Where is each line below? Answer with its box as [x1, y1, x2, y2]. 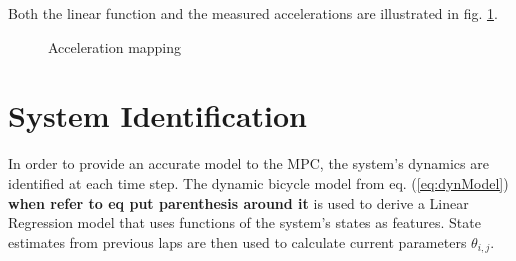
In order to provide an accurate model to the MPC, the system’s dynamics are [8, 153, 489, 174]
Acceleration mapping [48, 36, 182, 57]
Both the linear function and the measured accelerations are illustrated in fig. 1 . [8, 3, 498, 23]
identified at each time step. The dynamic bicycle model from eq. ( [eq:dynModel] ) [8, 172, 509, 193]
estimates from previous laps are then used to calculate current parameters [8, 231, 467, 252]
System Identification [8, 95, 308, 136]
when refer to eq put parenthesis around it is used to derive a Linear [8, 192, 469, 213]
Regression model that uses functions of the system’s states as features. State [8, 212, 481, 233]
